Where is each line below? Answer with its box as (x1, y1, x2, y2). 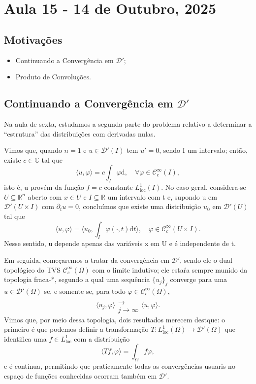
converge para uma (170, 274, 227, 284)
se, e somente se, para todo (44, 285, 126, 296)
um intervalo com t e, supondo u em (107, 191, 217, 202)
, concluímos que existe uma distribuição (78, 201, 201, 211)
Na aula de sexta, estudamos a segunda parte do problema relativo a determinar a (4, 118, 252, 129)
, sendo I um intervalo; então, (159, 145, 248, 155)
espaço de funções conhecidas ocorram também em (4, 370, 157, 381)
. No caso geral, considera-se (161, 182, 246, 192)
